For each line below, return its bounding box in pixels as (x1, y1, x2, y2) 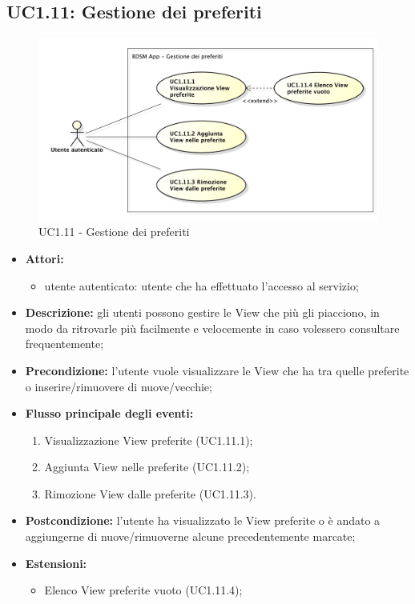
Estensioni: (25, 554, 87, 571)
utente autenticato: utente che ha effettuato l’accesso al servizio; (44, 277, 359, 294)
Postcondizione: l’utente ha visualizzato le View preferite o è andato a (25, 512, 381, 529)
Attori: (25, 250, 64, 266)
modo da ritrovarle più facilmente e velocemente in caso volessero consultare (25, 319, 400, 336)
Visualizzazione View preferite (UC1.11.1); (44, 431, 253, 448)
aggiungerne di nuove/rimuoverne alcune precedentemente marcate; (25, 528, 356, 545)
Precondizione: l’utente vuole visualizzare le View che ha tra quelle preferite (25, 362, 409, 378)
